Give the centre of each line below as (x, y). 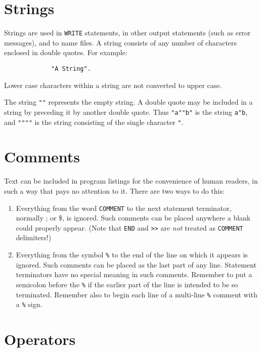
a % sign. (29, 304)
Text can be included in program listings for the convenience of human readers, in (131, 181)
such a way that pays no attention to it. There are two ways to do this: (114, 190)
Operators (40, 339)
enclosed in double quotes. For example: (66, 52)
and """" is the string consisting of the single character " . (94, 122)
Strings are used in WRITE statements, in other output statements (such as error (127, 33)
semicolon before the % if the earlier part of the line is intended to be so (127, 284)
